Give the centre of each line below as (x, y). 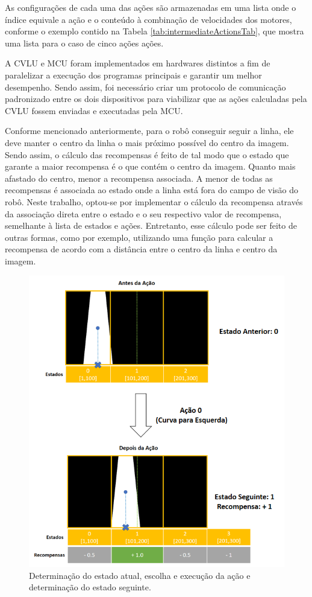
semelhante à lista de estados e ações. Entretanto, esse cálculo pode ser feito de (151, 225)
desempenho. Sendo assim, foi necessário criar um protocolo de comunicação (145, 87)
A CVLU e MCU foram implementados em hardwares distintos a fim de (138, 63)
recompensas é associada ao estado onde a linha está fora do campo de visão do (152, 190)
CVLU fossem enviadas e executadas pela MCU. (94, 110)
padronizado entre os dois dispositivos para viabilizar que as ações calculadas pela (156, 99)
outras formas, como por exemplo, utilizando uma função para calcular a (139, 237)
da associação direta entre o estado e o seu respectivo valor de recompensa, (143, 213)
